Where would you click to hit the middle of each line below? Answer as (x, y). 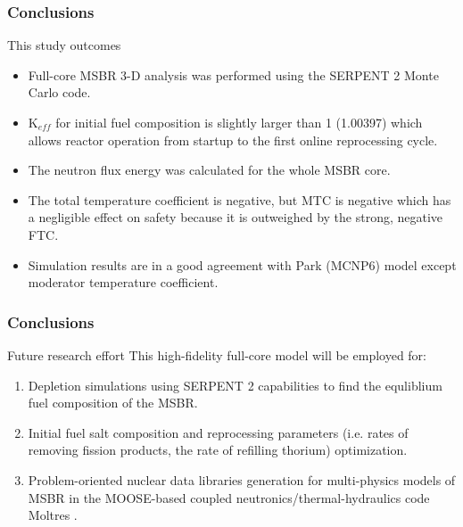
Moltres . (53, 515)
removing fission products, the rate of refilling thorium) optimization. (218, 450)
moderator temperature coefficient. (123, 282)
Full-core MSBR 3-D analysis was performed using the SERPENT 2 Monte (233, 74)
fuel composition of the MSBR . (113, 403)
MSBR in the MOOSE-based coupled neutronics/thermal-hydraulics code (229, 497)
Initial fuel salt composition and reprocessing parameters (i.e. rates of (218, 432)
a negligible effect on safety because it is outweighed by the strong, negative (236, 217)
